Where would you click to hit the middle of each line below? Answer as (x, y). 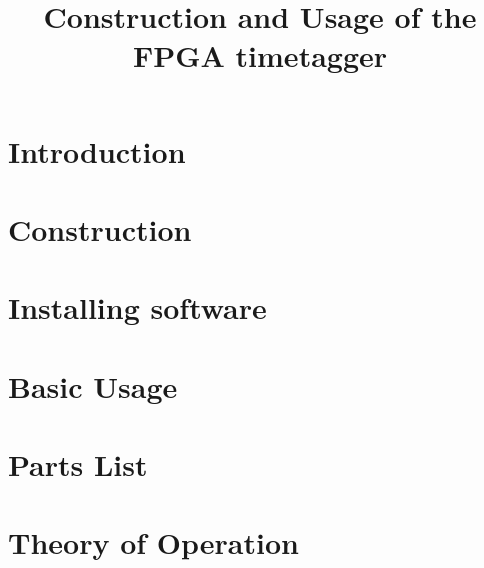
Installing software (137, 307)
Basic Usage (93, 385)
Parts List (78, 464)
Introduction (97, 150)
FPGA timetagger (260, 55)
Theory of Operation (153, 542)
